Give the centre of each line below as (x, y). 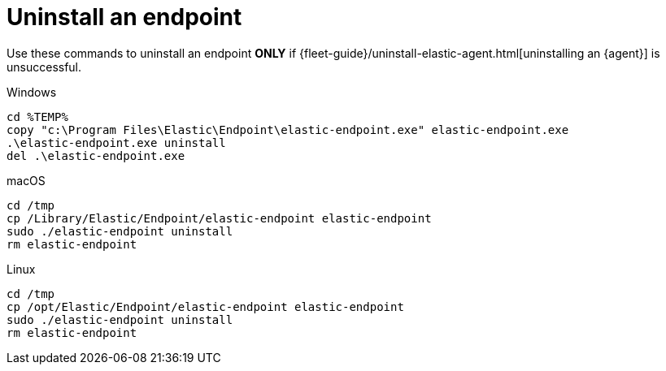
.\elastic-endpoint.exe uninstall (116, 142)
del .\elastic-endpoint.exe (96, 155)
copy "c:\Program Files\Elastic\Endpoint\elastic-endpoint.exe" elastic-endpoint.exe (288, 129)
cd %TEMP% (37, 116)
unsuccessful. (44, 67)
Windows (32, 92)
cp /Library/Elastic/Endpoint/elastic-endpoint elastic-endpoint (219, 218)
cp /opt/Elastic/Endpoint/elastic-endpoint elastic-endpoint (205, 306)
